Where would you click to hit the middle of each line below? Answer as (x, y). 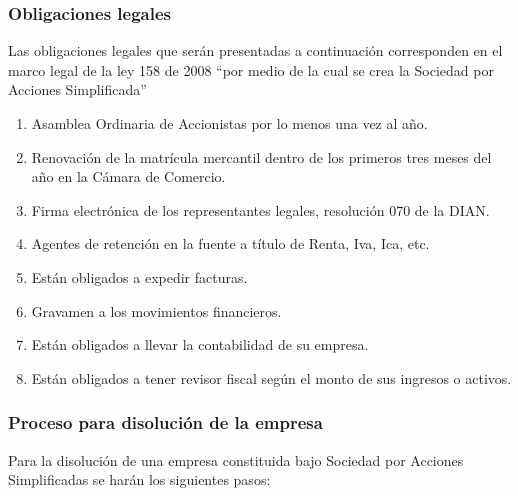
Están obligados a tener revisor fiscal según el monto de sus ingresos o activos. (271, 377)
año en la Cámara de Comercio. (128, 176)
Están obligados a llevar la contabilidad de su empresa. (200, 344)
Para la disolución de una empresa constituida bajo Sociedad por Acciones (236, 459)
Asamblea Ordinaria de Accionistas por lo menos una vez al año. (229, 123)
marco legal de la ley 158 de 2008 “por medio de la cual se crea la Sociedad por (251, 69)
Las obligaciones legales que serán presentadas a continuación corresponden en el (255, 50)
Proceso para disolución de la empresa (165, 422)
